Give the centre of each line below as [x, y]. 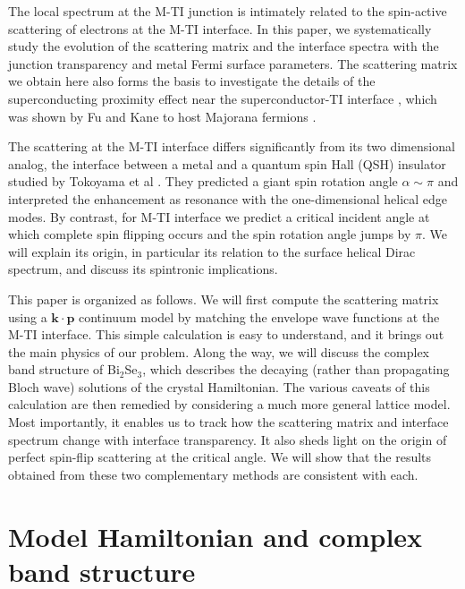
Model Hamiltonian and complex [216, 536]
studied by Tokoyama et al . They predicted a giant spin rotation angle [203, 181]
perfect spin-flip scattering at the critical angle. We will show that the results [220, 457]
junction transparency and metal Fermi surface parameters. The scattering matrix [233, 63]
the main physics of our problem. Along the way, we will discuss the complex [219, 351]
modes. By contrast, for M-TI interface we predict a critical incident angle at [219, 216]
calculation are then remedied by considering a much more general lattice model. [229, 404]
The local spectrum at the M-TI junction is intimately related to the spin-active [228, 11]
